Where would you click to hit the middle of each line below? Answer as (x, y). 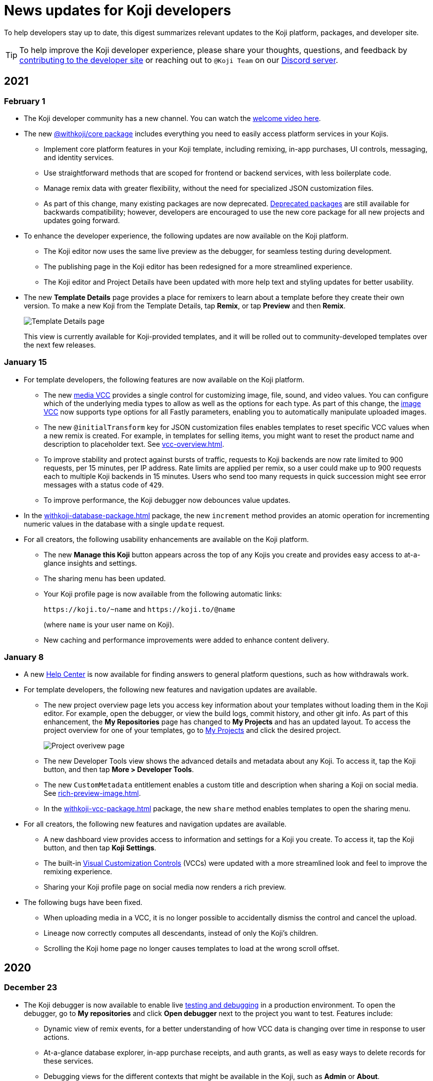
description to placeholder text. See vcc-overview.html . (134, 444)
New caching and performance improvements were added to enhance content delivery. (186, 640)
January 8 (24, 657)
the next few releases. (60, 345)
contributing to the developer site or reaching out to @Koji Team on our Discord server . (179, 60)
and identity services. (79, 157)
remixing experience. (78, 872)
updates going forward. (82, 220)
